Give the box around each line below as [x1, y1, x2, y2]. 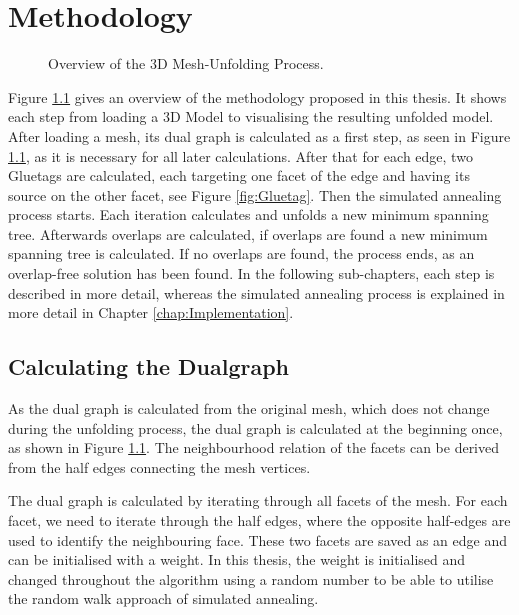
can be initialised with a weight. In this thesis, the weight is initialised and [8, 549, 466, 570]
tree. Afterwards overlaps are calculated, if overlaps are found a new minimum [8, 223, 488, 244]
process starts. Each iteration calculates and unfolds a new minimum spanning [8, 204, 489, 225]
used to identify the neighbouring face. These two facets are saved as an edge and [8, 529, 507, 550]
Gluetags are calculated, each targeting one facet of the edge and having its [8, 165, 470, 186]
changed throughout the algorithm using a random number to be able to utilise [8, 568, 494, 589]
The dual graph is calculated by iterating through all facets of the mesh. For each [8, 490, 508, 511]
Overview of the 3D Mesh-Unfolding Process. [48, 53, 324, 74]
